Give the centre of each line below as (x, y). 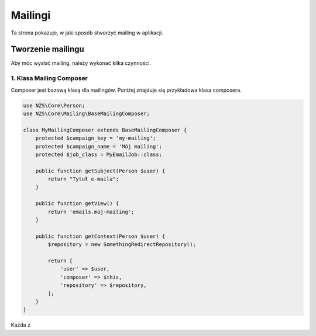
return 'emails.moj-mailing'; (91, 212)
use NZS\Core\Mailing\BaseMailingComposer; (87, 113)
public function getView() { (77, 204)
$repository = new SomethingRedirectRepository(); (122, 245)
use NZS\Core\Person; (54, 105)
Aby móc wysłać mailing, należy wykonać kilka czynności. (81, 63)
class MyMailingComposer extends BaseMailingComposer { (105, 130)
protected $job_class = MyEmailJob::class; (99, 154)
